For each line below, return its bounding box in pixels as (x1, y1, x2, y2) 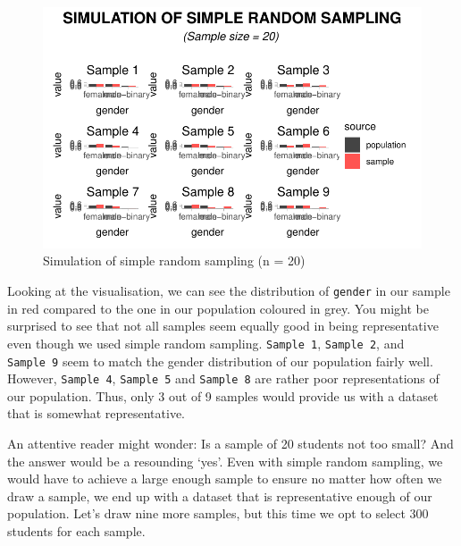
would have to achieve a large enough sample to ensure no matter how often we (7, 469, 442, 488)
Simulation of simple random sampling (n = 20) (43, 251, 306, 270)
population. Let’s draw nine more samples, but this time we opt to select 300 (7, 504, 429, 523)
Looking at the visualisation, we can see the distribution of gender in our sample (7, 281, 450, 299)
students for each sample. (7, 521, 146, 540)
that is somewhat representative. (7, 404, 186, 423)
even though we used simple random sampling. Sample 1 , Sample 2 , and (7, 333, 405, 352)
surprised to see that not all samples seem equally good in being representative (7, 316, 439, 335)
